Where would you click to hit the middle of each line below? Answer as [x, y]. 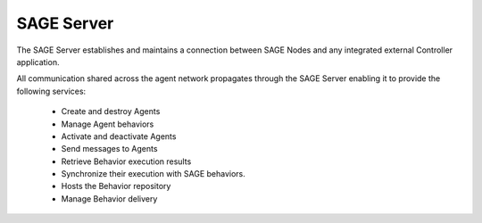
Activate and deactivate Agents [119, 136]
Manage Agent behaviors [108, 124]
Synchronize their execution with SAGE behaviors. [153, 174]
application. [38, 62]
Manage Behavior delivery [109, 198]
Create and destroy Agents [111, 111]
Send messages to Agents [109, 149]
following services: [51, 91]
